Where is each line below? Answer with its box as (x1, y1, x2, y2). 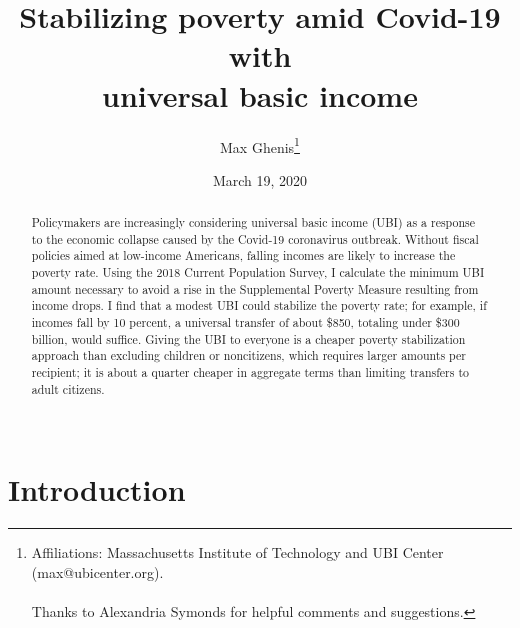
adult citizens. (31, 380, 105, 397)
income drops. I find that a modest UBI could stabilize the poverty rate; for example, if (31, 297, 487, 314)
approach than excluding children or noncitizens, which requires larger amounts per (31, 347, 466, 364)
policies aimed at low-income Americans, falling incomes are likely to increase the (31, 247, 456, 264)
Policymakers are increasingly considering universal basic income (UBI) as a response (31, 214, 476, 231)
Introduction (8, 469, 186, 510)
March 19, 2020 (212, 169, 308, 190)
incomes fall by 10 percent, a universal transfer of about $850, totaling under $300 (31, 314, 460, 331)
